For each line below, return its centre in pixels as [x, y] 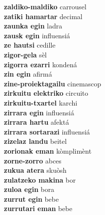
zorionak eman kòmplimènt [48, 150]
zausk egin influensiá [37, 35]
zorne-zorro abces [33, 160]
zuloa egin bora [29, 189]
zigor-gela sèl [25, 54]
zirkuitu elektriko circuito [46, 93]
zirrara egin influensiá [39, 112]
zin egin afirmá [28, 74]
